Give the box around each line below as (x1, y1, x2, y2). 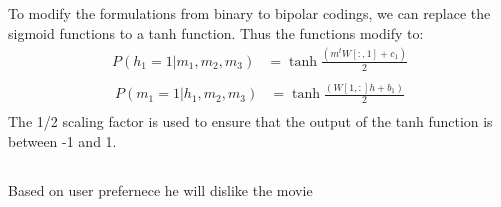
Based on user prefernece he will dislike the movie (8, 179, 313, 200)
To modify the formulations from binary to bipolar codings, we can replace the (8, 3, 491, 24)
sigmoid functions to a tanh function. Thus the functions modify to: (8, 22, 424, 43)
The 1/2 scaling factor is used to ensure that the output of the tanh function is (8, 110, 493, 131)
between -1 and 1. (8, 130, 117, 151)
